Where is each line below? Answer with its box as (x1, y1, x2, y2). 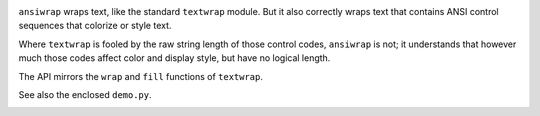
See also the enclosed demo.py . (18, 88, 152, 100)
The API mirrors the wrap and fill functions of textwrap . (18, 70, 264, 82)
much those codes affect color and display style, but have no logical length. (18, 52, 331, 64)
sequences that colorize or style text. (18, 20, 172, 32)
